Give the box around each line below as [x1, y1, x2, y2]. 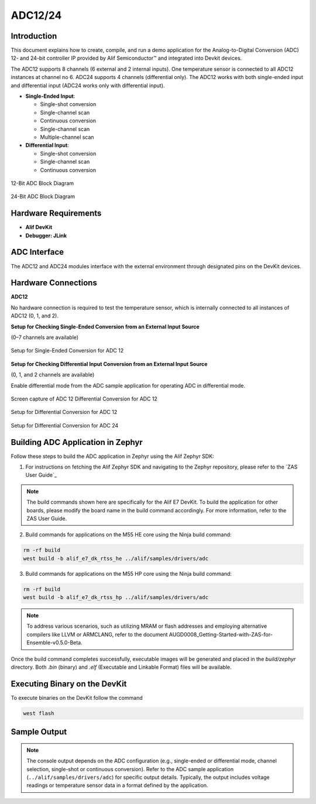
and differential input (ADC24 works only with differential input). [11, 82, 165, 89]
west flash [23, 710, 54, 717]
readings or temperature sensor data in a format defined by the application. [26, 782, 208, 789]
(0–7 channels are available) [11, 334, 79, 341]
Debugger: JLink [25, 232, 67, 239]
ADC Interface [11, 247, 64, 257]
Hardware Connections [11, 278, 98, 288]
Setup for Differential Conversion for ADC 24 [11, 422, 119, 429]
